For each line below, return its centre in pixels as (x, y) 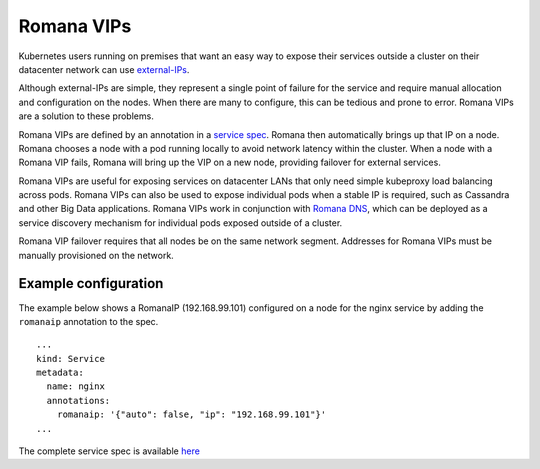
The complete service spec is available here (109, 451)
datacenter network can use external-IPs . (104, 69)
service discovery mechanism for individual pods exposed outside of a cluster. (180, 222)
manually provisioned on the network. (96, 255)
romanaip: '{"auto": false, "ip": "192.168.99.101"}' (191, 414)
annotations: (78, 400)
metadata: (60, 373)
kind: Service (70, 358)
